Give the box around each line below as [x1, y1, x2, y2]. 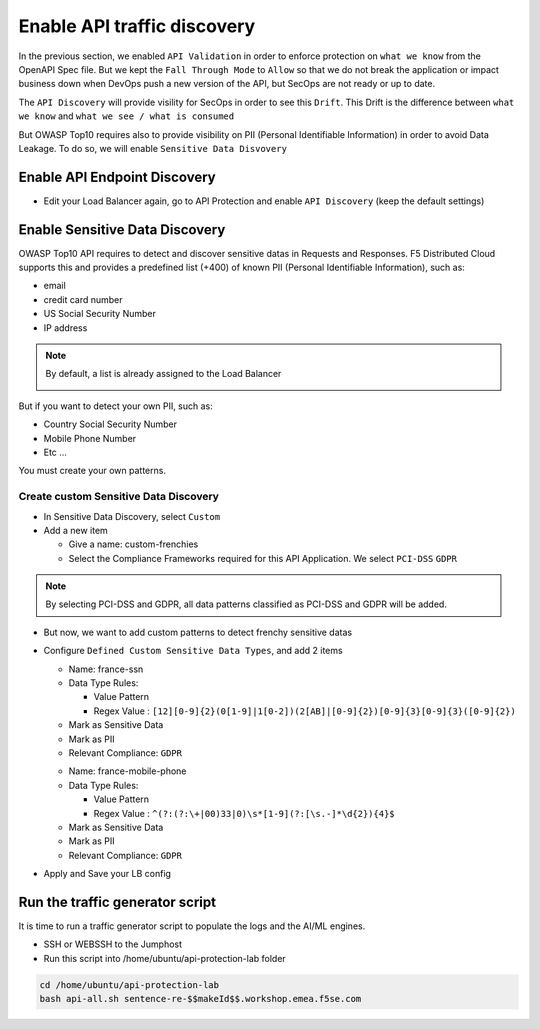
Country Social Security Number [43, 418, 177, 430]
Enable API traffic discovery [18, 15, 256, 37]
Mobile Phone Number [43, 432, 137, 444]
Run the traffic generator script [18, 893, 217, 910]
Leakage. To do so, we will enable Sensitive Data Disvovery [18, 142, 287, 154]
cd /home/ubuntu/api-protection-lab [39, 979, 220, 990]
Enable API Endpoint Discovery [18, 168, 216, 185]
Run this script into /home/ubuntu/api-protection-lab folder [43, 952, 287, 964]
